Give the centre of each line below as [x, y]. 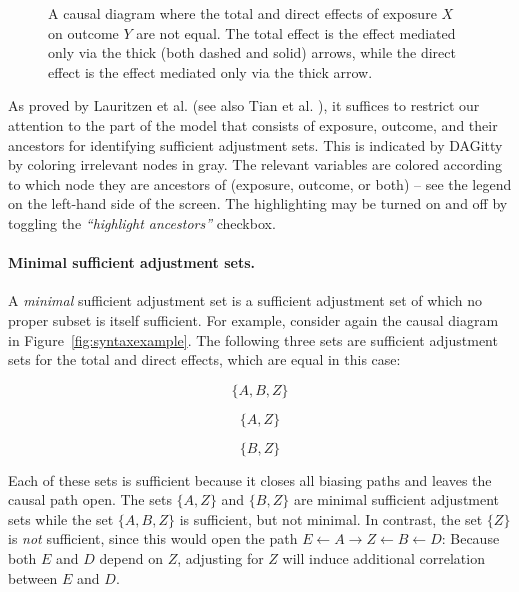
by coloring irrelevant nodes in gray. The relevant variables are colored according [255, 164]
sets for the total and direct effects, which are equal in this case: [204, 359]
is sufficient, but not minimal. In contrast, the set [331, 518]
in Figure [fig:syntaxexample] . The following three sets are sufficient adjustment [253, 339]
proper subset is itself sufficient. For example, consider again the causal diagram [253, 319]
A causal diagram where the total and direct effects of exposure [242, 13]
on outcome [83, 32]
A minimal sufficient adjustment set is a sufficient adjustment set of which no [245, 300]
